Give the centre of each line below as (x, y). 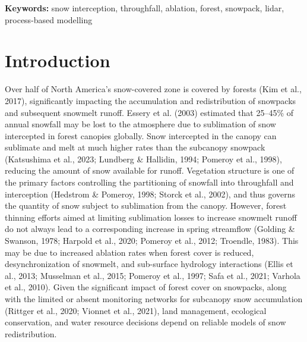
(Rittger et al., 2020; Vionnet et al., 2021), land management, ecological (136, 310)
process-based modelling (49, 19)
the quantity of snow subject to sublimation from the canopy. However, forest (146, 205)
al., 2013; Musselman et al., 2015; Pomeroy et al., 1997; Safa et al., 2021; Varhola (153, 275)
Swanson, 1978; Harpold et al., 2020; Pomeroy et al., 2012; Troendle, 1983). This (152, 241)
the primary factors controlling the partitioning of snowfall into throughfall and (149, 182)
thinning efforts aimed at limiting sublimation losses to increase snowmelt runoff (151, 217)
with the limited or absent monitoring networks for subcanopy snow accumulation (154, 299)
